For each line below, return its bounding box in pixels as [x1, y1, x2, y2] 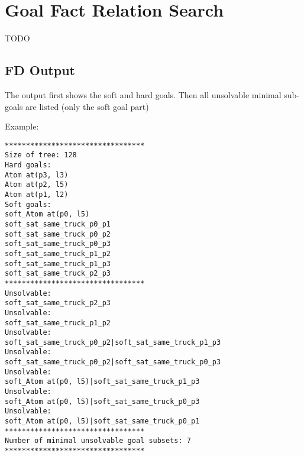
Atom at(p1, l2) [5, 190, 69, 199]
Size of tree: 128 [5, 151, 77, 160]
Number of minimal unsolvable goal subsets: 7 [5, 436, 191, 445]
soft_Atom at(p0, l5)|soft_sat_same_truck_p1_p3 [5, 377, 200, 386]
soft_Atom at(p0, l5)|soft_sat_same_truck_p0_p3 [5, 397, 200, 406]
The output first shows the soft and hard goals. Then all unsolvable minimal [5, 88, 282, 101]
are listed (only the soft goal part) [25, 100, 149, 112]
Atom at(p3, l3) [5, 170, 69, 179]
